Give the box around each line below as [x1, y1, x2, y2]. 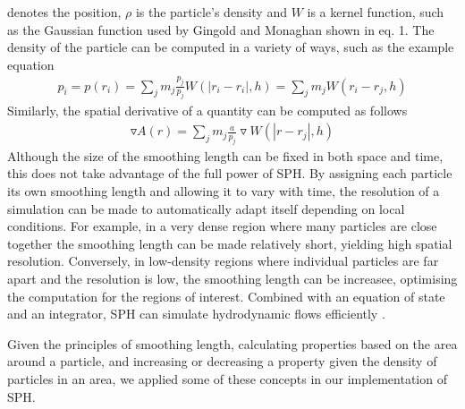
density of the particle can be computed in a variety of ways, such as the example [7, 38, 454, 56]
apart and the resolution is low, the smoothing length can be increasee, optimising [7, 269, 458, 288]
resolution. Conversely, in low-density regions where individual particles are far [7, 251, 439, 270]
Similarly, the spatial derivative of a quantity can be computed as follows [7, 101, 408, 120]
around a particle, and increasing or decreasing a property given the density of [7, 352, 437, 371]
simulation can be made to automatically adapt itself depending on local [7, 199, 405, 217]
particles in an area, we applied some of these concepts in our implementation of [7, 369, 447, 388]
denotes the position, [7, 3, 122, 21]
